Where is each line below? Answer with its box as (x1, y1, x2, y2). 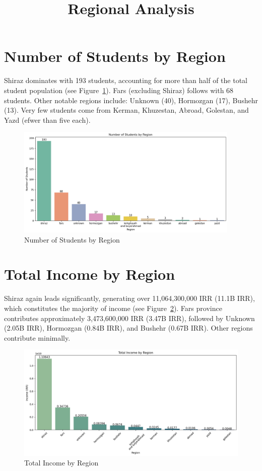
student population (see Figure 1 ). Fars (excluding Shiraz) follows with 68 (4, 85, 234, 95)
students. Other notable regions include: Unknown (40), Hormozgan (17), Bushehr (4, 95, 258, 105)
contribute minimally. (4, 332, 71, 343)
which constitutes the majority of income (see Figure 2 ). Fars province (4, 303, 222, 313)
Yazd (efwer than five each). (4, 114, 91, 125)
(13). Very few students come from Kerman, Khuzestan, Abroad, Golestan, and (4, 105, 249, 115)
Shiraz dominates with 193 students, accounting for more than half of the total (4, 75, 247, 86)
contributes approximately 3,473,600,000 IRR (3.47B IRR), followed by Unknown (4, 312, 255, 323)
